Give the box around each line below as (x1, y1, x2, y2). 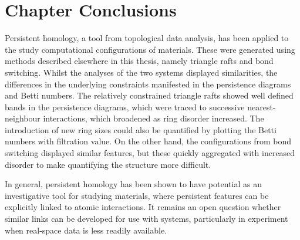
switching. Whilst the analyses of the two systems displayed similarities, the (5, 66, 278, 78)
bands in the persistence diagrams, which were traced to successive (5, 100, 245, 113)
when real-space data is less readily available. (5, 224, 167, 236)
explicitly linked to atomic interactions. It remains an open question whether (5, 201, 281, 213)
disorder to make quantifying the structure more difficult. (5, 158, 211, 170)
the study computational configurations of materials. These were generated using (5, 43, 295, 55)
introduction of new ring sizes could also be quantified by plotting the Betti (5, 123, 277, 136)
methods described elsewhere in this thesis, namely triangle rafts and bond (5, 55, 274, 67)
